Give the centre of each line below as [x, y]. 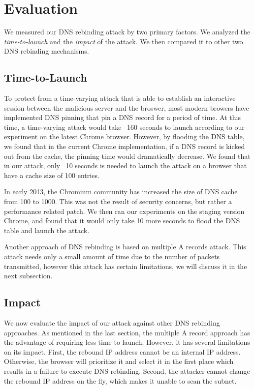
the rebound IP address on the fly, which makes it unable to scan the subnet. [120, 380]
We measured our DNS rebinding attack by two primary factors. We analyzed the [127, 32]
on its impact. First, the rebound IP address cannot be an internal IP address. [122, 351]
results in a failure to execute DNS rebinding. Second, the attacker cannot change [127, 371]
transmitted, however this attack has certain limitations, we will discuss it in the [126, 266]
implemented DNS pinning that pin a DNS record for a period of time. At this [122, 117]
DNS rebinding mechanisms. [47, 51]
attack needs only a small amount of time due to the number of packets [112, 256]
